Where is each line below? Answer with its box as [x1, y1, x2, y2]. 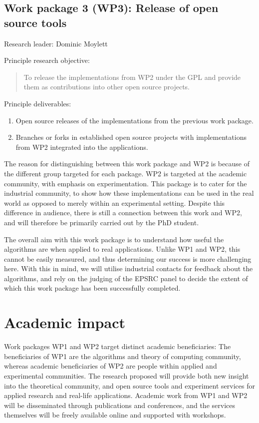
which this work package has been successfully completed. [4, 283, 181, 293]
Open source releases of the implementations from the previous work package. [15, 115, 254, 125]
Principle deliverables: [4, 98, 71, 108]
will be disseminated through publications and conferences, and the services [4, 400, 235, 410]
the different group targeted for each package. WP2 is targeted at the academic [4, 168, 247, 178]
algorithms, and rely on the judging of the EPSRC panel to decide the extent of [4, 273, 248, 283]
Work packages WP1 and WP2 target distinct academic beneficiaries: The [4, 341, 231, 352]
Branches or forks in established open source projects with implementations [15, 132, 247, 142]
